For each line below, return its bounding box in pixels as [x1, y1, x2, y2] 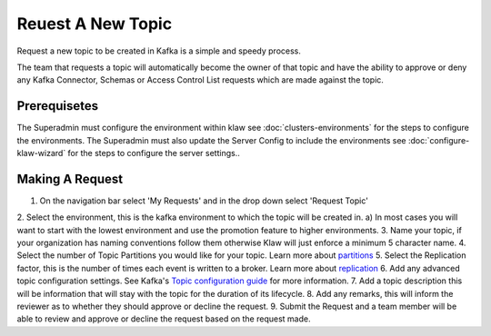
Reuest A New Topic [16, 14, 173, 34]
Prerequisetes [16, 98, 99, 114]
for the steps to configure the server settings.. [67, 148, 240, 159]
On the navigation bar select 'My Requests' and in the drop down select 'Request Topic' [39, 195, 368, 206]
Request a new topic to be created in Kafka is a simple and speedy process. [16, 45, 302, 56]
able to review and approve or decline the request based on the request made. [16, 313, 311, 324]
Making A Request [16, 171, 123, 186]
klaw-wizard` [16, 148, 66, 159]
